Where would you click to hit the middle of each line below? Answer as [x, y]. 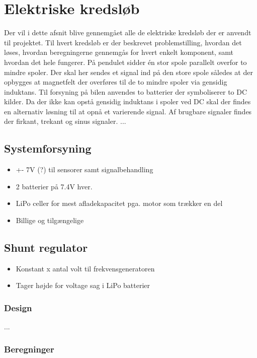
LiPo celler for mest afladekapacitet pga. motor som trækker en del [119, 203]
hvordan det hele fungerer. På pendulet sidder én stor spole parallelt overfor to [125, 62]
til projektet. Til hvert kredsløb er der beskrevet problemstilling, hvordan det [123, 42]
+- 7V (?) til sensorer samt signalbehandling [84, 169]
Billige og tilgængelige [50, 220]
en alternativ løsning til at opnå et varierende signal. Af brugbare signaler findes [128, 111]
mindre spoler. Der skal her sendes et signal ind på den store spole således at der [128, 72]
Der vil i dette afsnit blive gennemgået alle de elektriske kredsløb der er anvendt [128, 32]
